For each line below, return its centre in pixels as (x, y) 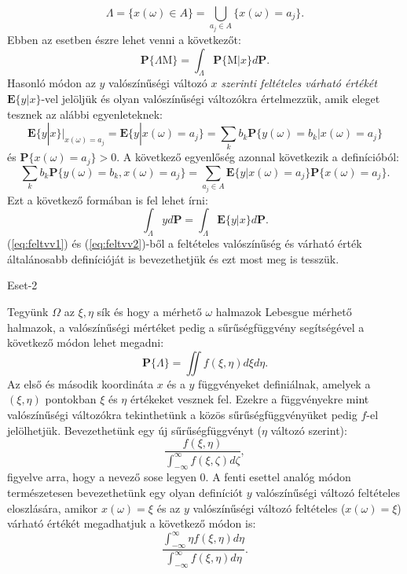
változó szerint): (309, 430)
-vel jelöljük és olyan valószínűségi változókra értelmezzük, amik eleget (211, 98)
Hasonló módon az (51, 83)
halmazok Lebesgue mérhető (284, 312)
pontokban (71, 399)
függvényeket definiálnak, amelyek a (284, 383)
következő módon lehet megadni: (86, 342)
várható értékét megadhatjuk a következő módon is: (132, 523)
